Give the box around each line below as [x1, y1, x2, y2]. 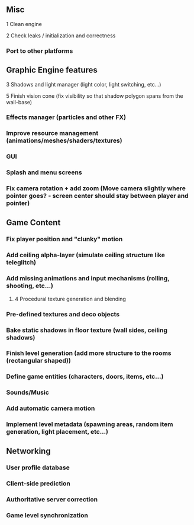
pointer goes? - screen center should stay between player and [6, 192, 189, 200]
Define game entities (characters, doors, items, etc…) [6, 373, 164, 381]
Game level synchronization [6, 511, 89, 520]
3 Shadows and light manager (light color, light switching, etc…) [6, 81, 161, 88]
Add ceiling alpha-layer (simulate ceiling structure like [6, 251, 166, 260]
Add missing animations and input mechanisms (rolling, [6, 274, 170, 283]
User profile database [6, 463, 70, 472]
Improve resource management [6, 129, 99, 137]
